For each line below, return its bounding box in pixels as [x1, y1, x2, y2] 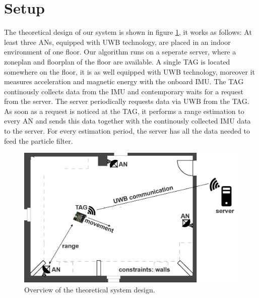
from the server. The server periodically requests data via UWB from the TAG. [4, 96, 249, 106]
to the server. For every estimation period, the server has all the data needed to [4, 126, 250, 136]
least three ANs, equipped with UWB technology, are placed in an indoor [4, 36, 231, 47]
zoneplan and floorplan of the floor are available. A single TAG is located [4, 56, 230, 67]
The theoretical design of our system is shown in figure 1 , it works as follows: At [4, 27, 252, 37]
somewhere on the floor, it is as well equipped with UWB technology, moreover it [4, 66, 255, 77]
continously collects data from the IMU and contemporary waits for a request [4, 86, 243, 96]
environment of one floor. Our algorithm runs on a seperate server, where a [4, 46, 236, 57]
